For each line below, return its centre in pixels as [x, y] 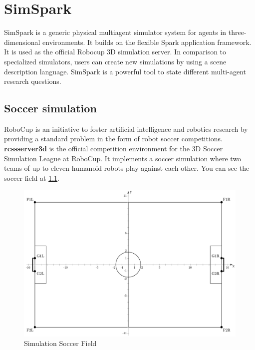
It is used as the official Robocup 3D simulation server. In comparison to [115, 52]
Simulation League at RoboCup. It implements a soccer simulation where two [123, 158]
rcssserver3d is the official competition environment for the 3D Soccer [114, 149]
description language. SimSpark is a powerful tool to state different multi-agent [125, 71]
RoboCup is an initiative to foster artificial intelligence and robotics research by [126, 129]
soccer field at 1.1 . [32, 177]
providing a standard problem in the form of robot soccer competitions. [114, 139]
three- [237, 32]
